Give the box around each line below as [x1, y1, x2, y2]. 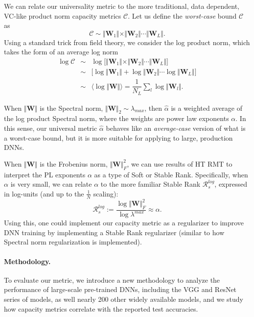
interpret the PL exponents [4, 169, 86, 179]
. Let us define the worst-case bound [128, 10, 237, 21]
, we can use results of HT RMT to [127, 158, 232, 169]
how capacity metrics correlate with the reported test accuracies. [4, 303, 198, 314]
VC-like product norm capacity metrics [4, 10, 121, 21]
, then [144, 102, 162, 113]
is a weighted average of [171, 102, 242, 113]
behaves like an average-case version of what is [106, 122, 246, 133]
